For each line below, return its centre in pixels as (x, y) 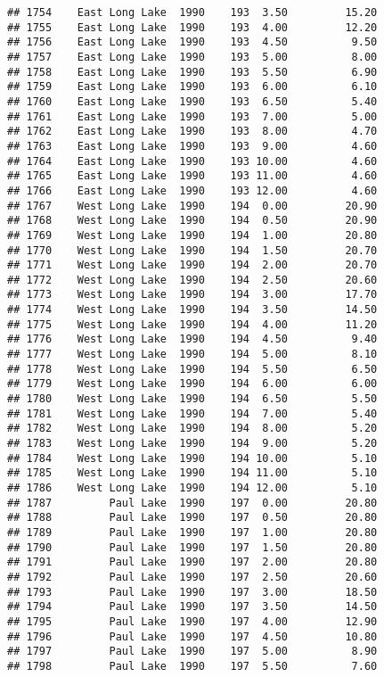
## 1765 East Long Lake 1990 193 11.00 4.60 (192, 176)
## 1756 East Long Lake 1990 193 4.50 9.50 (192, 42)
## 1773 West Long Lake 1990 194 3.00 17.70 (192, 295)
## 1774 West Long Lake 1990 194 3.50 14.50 (192, 310)
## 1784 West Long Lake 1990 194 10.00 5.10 (192, 458)
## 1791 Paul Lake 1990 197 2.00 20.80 (192, 562)
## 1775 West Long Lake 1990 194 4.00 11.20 (192, 324)
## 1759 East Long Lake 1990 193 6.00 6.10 (192, 87)
